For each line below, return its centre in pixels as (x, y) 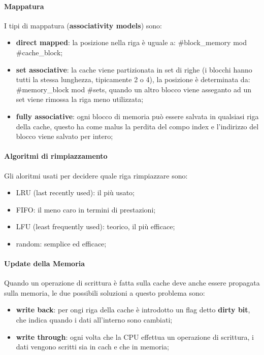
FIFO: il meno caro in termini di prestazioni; (86, 209)
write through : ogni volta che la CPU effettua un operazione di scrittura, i (135, 336)
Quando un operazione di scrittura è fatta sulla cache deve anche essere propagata (132, 283)
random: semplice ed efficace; (61, 243)
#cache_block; (39, 52)
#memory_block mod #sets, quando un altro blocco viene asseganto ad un (134, 89)
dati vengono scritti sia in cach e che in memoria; (92, 347)
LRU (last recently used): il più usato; (75, 192)
